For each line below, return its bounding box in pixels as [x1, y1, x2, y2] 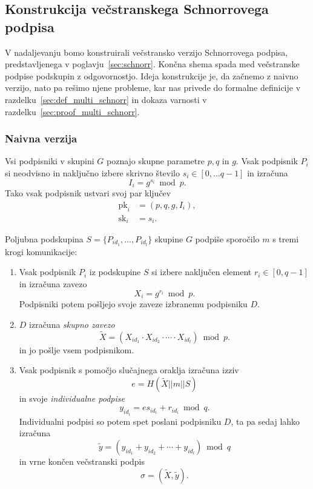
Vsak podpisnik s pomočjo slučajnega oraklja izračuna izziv [19, 364, 239, 376]
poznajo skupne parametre [107, 155, 205, 167]
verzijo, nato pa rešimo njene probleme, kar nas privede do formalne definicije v [5, 81, 301, 94]
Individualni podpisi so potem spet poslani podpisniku [19, 414, 222, 427]
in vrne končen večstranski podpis [19, 454, 145, 467]
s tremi [272, 233, 299, 245]
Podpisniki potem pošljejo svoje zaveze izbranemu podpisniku [19, 298, 248, 310]
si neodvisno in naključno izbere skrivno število [5, 166, 180, 179]
